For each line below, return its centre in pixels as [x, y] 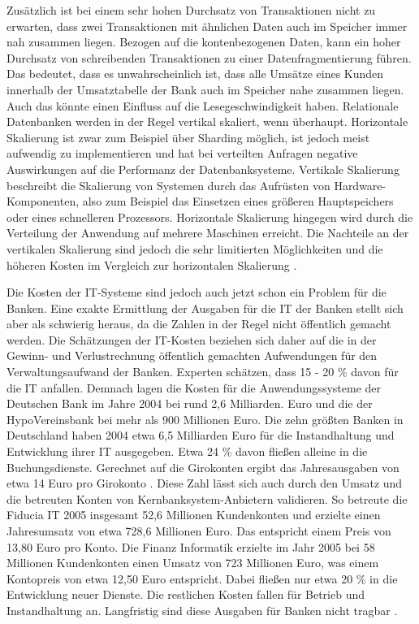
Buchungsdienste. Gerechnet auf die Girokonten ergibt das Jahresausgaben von [203, 467]
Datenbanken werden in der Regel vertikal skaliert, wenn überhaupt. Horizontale [207, 121]
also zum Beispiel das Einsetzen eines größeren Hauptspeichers [238, 201]
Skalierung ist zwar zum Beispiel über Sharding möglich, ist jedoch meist [188, 137]
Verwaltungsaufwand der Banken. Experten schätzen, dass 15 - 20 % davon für [203, 372]
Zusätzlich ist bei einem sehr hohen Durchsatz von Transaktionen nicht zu [191, 10]
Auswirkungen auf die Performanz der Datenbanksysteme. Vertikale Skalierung [203, 169]
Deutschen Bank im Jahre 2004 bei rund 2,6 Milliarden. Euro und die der [190, 403]
